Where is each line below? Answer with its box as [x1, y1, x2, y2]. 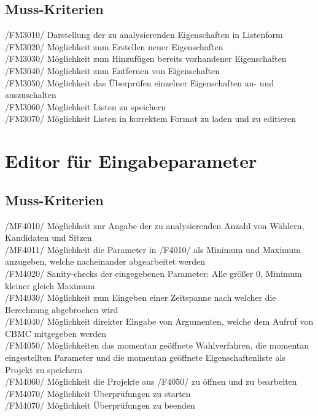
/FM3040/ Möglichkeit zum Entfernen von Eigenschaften [5, 64, 220, 77]
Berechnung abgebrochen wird [5, 303, 118, 316]
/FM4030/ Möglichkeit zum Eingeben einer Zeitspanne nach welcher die [5, 291, 276, 304]
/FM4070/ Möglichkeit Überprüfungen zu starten [5, 387, 191, 399]
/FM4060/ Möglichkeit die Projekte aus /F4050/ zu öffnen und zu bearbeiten [5, 375, 297, 388]
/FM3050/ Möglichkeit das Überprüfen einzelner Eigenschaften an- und [5, 76, 274, 89]
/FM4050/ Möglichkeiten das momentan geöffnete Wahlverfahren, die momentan [5, 339, 309, 352]
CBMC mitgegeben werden [5, 327, 107, 339]
